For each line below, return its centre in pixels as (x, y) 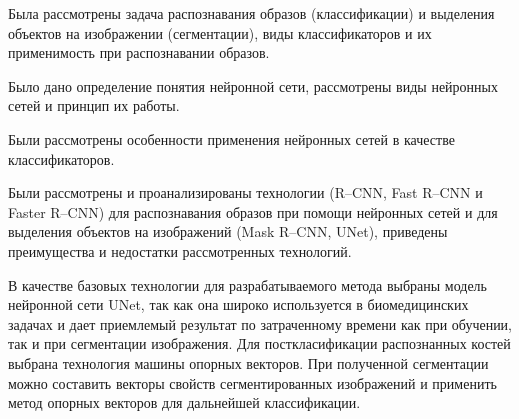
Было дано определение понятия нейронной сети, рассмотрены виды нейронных (253, 85)
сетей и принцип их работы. (94, 105)
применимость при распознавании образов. (139, 52)
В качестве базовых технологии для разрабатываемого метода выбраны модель (247, 284)
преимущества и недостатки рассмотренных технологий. (180, 250)
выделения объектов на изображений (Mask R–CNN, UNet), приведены (228, 231)
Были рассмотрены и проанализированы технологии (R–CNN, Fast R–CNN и (245, 192)
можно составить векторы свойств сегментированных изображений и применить (252, 382)
